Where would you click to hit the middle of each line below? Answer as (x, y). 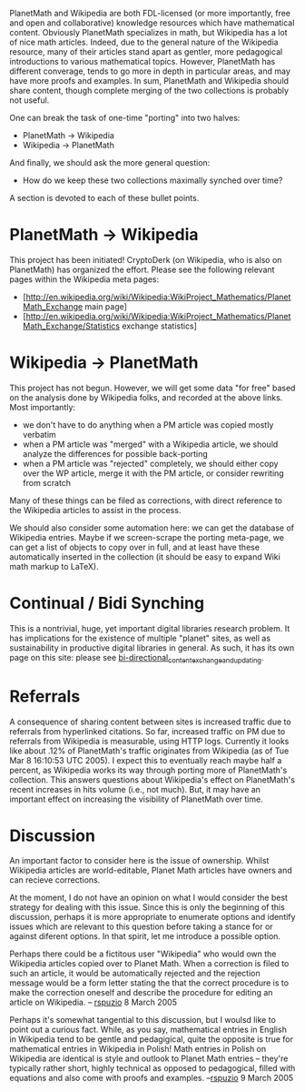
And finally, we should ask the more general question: (110, 162)
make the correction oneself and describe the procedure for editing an (141, 993)
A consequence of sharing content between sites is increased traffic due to (151, 722)
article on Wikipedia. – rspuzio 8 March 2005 (93, 1002)
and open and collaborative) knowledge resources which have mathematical (152, 23)
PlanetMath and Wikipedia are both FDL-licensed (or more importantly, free (150, 13)
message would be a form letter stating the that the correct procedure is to (149, 983)
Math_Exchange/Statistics (71, 326)
